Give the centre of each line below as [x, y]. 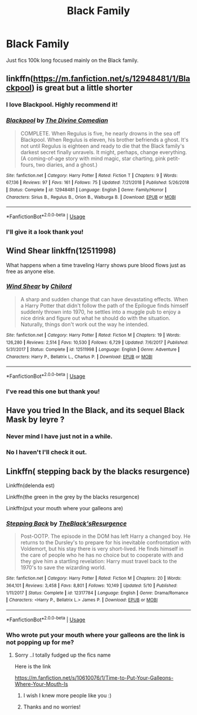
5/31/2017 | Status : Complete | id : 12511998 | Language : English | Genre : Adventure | [93, 350]
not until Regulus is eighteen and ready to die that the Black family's [102, 146]
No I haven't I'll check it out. [47, 453]
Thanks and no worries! [52, 707]
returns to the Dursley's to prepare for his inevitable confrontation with [106, 543]
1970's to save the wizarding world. [63, 568]
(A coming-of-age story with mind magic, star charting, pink [93, 158]
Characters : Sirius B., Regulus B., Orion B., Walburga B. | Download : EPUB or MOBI [91, 197]
